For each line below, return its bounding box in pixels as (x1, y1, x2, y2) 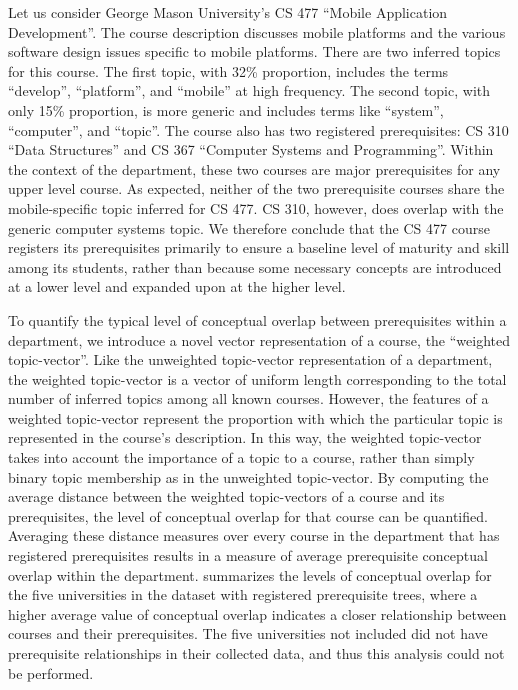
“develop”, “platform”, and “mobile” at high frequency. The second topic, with (8, 80, 491, 101)
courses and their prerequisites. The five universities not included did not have (8, 623, 488, 644)
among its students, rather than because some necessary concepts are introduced (8, 256, 502, 277)
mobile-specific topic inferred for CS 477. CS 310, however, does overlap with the (8, 197, 504, 218)
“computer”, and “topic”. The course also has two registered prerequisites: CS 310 (8, 119, 509, 140)
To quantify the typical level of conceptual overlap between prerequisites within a (8, 309, 507, 330)
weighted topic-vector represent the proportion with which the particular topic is (8, 407, 503, 428)
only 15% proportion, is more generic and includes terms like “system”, (8, 99, 444, 120)
